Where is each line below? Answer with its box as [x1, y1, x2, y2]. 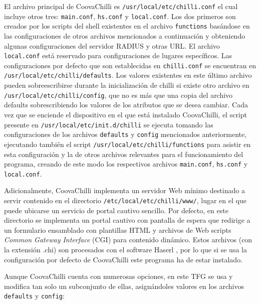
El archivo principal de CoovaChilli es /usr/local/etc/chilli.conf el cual [4, 1, 238, 11]
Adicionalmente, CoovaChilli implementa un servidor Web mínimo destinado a [4, 185, 245, 196]
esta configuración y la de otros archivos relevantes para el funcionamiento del [4, 148, 243, 159]
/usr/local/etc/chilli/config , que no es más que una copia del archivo [4, 89, 233, 100]
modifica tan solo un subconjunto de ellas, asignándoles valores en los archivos [4, 280, 244, 291]
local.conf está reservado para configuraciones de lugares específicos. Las [4, 50, 232, 61]
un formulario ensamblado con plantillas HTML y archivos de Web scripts [4, 224, 231, 235]
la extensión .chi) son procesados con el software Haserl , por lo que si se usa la [4, 244, 247, 255]
